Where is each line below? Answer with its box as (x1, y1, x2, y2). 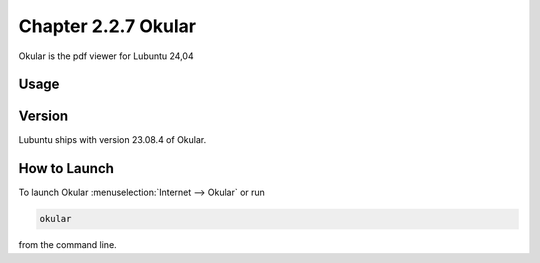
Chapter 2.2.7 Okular (18, 15, 197, 37)
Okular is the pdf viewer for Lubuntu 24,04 (18, 50, 194, 62)
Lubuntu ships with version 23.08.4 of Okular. (18, 134, 207, 146)
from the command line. (18, 239, 117, 251)
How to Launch (18, 160, 115, 177)
